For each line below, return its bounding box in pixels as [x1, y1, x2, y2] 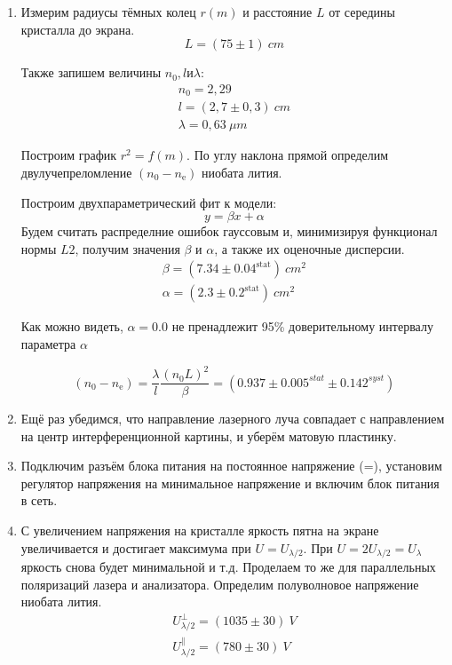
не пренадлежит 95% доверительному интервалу [171, 317, 433, 336]
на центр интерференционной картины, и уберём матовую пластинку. [20, 426, 397, 445]
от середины [329, 3, 395, 20]
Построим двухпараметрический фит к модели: [20, 193, 277, 211]
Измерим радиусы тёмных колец [20, 3, 196, 20]
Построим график [20, 146, 117, 164]
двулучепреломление [20, 162, 132, 181]
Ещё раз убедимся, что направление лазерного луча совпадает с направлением [20, 409, 445, 428]
